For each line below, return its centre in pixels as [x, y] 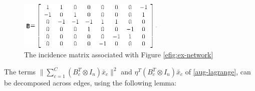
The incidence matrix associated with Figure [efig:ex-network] [119, 55]
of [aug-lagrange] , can [218, 72]
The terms [20, 72]
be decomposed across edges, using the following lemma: [90, 83]
